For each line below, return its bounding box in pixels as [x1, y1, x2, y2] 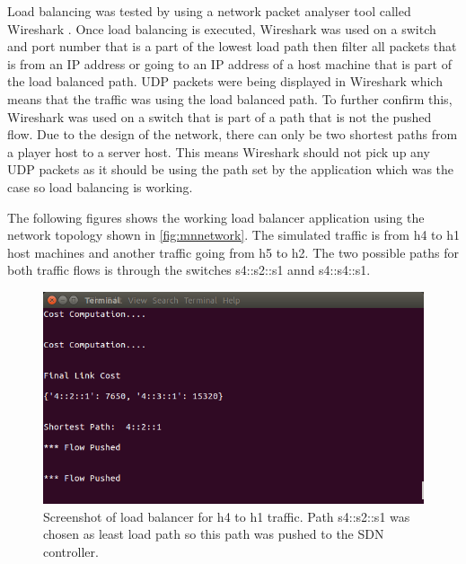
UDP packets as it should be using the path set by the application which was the [7, 160, 454, 179]
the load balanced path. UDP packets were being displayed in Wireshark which [7, 72, 443, 91]
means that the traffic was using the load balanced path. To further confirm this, [7, 89, 453, 108]
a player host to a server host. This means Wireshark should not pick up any [7, 142, 430, 161]
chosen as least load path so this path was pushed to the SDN [43, 524, 384, 543]
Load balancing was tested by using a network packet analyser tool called [7, 2, 411, 20]
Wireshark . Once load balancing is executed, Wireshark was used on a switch [7, 19, 436, 38]
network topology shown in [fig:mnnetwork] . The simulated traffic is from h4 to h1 [7, 225, 461, 244]
